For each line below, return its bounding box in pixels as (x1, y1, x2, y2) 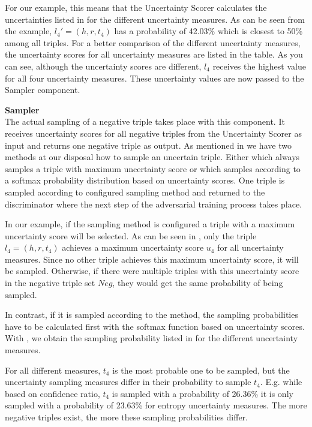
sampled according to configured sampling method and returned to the (5, 185, 265, 198)
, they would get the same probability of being (112, 276, 283, 289)
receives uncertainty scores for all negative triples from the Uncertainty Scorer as (5, 127, 302, 139)
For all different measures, (5, 363, 101, 376)
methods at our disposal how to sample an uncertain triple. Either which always (5, 151, 300, 163)
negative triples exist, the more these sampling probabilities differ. (5, 411, 248, 423)
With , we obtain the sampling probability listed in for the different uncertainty (5, 332, 298, 344)
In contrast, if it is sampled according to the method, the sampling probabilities (5, 308, 298, 321)
